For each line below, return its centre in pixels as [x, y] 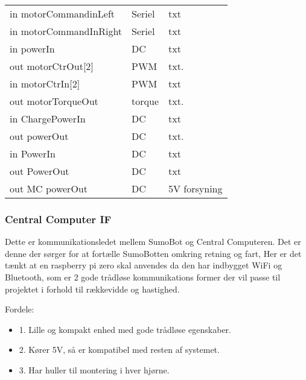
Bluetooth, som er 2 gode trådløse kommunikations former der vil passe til [143, 277]
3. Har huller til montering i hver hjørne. [94, 369]
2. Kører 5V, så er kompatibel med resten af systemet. [119, 350]
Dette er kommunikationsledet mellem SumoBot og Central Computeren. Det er [153, 242]
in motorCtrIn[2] [45, 84]
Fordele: [20, 309]
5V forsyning [196, 188]
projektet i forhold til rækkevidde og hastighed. [92, 289]
